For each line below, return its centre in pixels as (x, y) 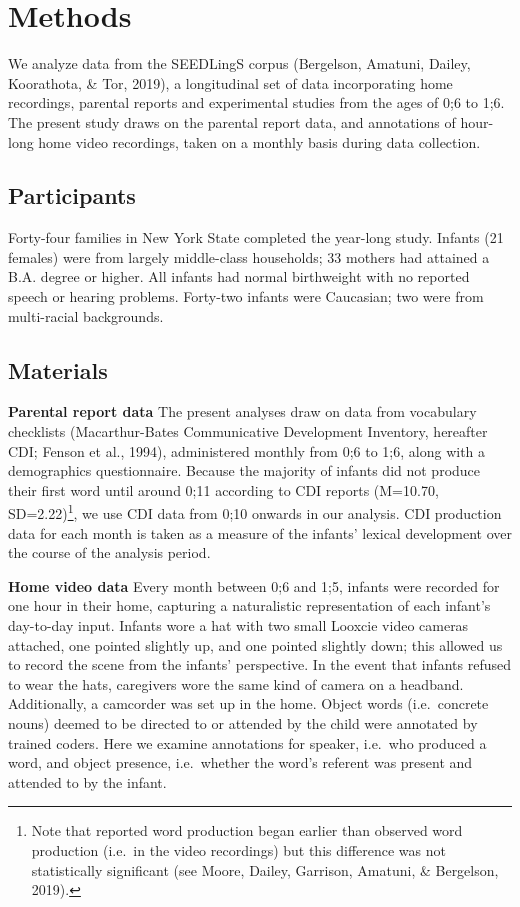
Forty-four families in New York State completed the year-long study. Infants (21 (256, 237)
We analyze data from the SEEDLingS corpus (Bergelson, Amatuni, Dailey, (239, 63)
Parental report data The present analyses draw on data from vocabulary (242, 411)
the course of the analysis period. (109, 552)
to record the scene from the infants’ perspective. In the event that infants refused (260, 664)
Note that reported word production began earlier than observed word (247, 830)
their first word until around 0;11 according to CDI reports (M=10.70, (223, 489)
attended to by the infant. (87, 781)
